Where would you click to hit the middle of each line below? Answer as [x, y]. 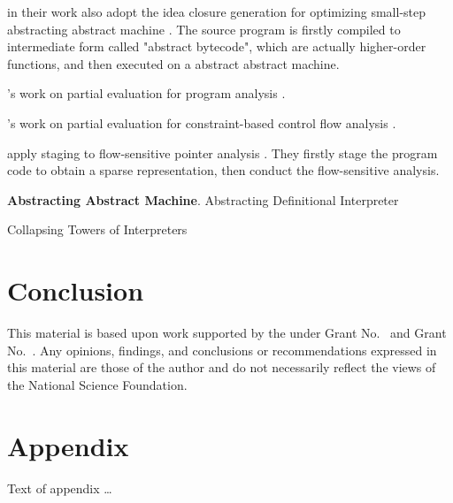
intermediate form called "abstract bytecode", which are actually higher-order [217, 46]
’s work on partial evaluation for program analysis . [146, 93]
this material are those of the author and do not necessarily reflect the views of [222, 367]
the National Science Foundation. [97, 384]
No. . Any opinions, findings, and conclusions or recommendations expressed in [222, 350]
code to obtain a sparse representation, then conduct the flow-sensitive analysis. [223, 170]
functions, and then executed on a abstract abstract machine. [173, 63]
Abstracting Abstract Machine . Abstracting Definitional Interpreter [203, 199]
